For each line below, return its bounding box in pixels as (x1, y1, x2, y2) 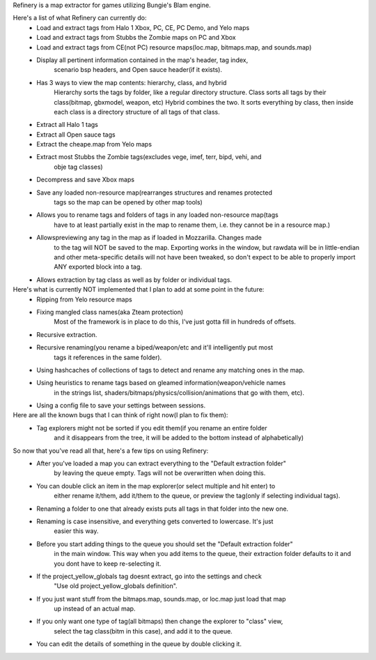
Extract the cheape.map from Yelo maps (36, 140, 152, 149)
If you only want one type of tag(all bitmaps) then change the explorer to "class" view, (36, 617, 283, 626)
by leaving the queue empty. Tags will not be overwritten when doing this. (54, 469, 266, 477)
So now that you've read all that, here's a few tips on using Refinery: (13, 447, 209, 455)
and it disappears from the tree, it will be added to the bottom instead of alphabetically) (54, 433, 304, 442)
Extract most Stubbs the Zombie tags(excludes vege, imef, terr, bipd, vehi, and (36, 153, 262, 161)
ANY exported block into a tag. (54, 262, 143, 271)
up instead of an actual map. (54, 604, 136, 613)
